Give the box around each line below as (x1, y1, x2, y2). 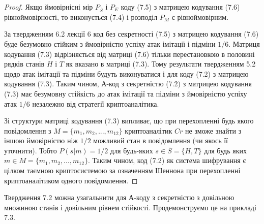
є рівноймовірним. (171, 11, 229, 22)
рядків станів (4, 58, 45, 69)
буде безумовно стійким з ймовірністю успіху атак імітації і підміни (4, 38, 216, 49)
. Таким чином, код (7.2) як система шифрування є (87, 155, 246, 166)
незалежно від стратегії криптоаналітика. (32, 98, 159, 109)
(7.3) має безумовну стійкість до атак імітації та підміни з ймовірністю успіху (4, 88, 247, 99)
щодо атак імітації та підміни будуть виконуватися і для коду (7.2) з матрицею (4, 68, 249, 79)
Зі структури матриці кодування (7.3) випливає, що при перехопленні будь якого (4, 115, 254, 126)
